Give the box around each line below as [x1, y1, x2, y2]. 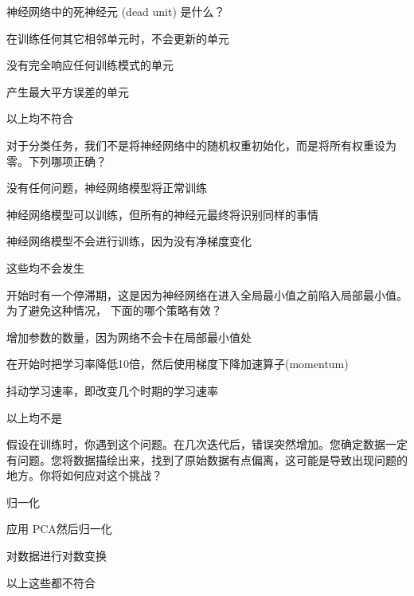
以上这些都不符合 [6, 574, 96, 590]
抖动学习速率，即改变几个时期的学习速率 [6, 382, 218, 398]
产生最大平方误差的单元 [6, 83, 129, 100]
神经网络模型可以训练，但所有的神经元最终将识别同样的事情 [6, 206, 318, 222]
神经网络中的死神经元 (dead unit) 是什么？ [6, 3, 225, 19]
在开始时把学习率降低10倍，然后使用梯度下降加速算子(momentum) [6, 355, 349, 372]
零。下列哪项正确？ [6, 152, 107, 169]
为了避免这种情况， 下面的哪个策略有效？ [6, 302, 222, 319]
